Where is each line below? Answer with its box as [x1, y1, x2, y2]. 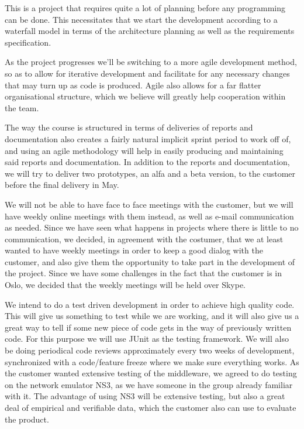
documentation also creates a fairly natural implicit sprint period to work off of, [5, 132, 291, 145]
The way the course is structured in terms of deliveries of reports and [5, 121, 253, 133]
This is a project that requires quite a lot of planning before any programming [5, 2, 286, 13]
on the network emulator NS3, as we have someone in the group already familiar [5, 378, 293, 390]
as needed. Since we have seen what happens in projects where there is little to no [5, 221, 299, 234]
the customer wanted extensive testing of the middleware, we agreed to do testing [5, 367, 297, 379]
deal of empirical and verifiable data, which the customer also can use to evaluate [5, 401, 296, 413]
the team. [5, 101, 39, 114]
